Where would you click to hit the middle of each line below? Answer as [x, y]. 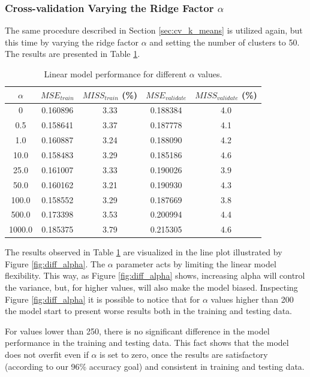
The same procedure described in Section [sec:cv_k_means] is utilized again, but [154, 30]
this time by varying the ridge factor [72, 42]
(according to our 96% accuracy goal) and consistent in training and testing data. [155, 366]
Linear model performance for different [115, 74]
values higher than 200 [252, 299]
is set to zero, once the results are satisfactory [184, 355]
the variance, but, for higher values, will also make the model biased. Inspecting [151, 287]
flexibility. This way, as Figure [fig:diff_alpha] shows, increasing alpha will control [155, 275]
